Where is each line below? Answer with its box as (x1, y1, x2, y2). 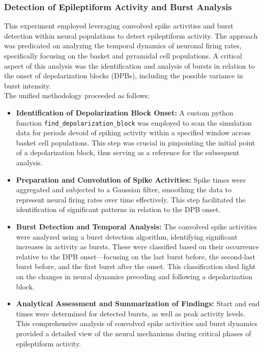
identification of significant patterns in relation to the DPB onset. (16, 204, 221, 215)
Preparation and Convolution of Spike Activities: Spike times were (16, 174, 246, 185)
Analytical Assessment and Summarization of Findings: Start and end (16, 298, 260, 309)
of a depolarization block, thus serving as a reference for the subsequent (16, 147, 240, 158)
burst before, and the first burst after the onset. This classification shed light (16, 261, 256, 272)
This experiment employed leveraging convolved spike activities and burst (4, 20, 233, 31)
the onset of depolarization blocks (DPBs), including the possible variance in (4, 70, 243, 81)
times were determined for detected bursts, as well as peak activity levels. (16, 308, 245, 318)
